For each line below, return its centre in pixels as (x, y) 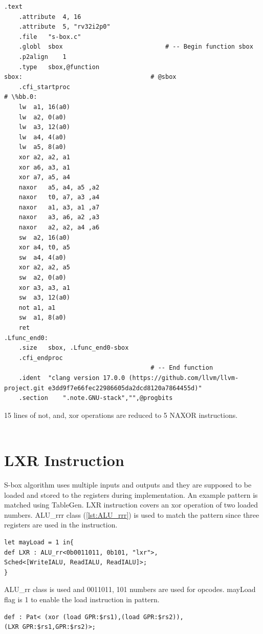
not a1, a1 (37, 308)
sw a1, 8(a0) (42, 318)
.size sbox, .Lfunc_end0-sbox (74, 348)
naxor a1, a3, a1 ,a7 (59, 207)
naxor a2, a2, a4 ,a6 (59, 228)
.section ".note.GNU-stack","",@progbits (96, 398)
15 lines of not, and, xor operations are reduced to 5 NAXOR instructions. (121, 415)
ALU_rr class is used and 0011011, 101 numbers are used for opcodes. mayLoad (130, 589)
